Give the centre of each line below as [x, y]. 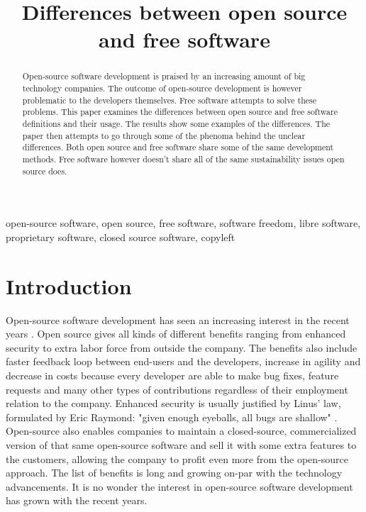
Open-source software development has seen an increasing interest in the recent [178, 319]
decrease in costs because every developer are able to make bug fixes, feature [172, 375]
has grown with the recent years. [77, 500]
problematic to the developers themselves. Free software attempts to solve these [170, 100]
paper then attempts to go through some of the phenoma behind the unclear [164, 135]
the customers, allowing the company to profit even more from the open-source [177, 458]
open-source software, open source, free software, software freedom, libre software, [183, 223]
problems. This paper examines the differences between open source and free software [180, 112]
